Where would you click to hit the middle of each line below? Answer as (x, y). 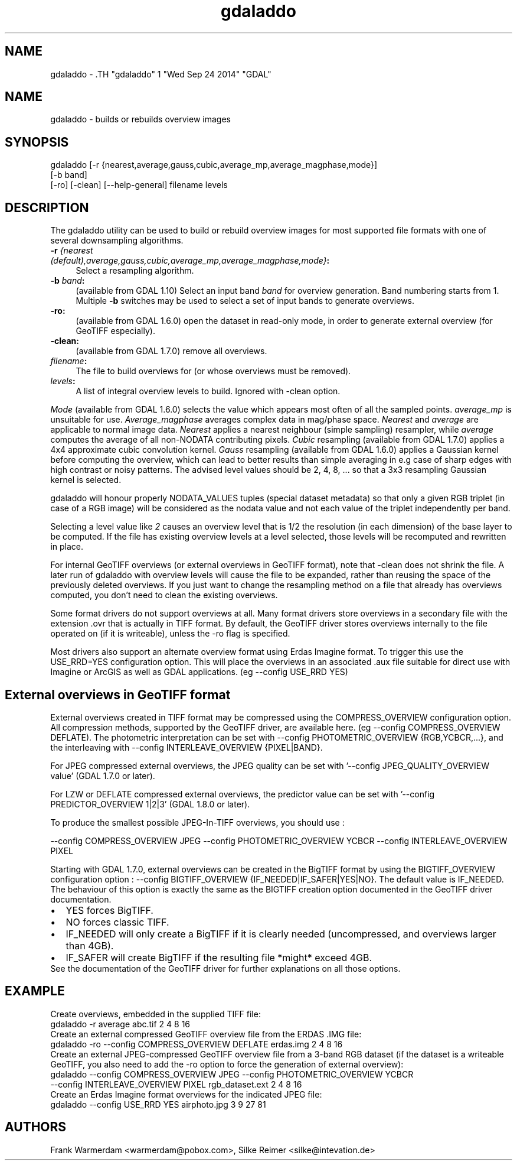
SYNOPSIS (37, 142)
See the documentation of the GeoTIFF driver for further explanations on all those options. (225, 968)
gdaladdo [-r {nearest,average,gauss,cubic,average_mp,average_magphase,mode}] (214, 165)
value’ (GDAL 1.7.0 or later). (103, 775)
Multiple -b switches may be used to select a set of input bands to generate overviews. (245, 301)
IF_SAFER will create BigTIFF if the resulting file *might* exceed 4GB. (219, 957)
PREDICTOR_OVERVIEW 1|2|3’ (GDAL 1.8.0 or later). (150, 804)
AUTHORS (36, 1127)
